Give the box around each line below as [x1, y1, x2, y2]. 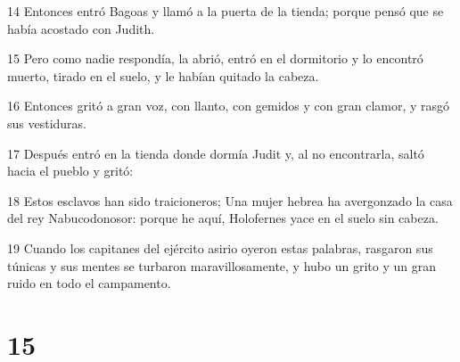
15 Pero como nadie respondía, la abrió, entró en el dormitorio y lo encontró [7, 49, 423, 68]
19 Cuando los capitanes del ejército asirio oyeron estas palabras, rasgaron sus [7, 238, 433, 257]
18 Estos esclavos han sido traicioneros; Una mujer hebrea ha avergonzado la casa [7, 191, 453, 210]
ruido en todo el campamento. [7, 274, 171, 292]
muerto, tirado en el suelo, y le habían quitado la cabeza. [7, 66, 319, 85]
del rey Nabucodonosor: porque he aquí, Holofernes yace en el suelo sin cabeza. [7, 209, 439, 227]
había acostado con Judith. [7, 19, 155, 37]
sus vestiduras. [7, 113, 87, 132]
